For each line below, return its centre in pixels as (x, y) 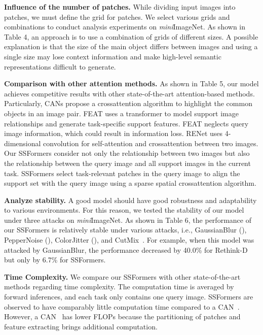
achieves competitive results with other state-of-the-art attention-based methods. (129, 93)
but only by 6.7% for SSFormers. (55, 260)
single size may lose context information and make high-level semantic (113, 56)
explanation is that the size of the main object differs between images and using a (131, 46)
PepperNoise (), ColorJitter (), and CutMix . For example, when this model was (129, 240)
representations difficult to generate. (60, 66)
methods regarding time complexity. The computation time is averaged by (119, 287)
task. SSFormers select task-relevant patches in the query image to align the (122, 173)
